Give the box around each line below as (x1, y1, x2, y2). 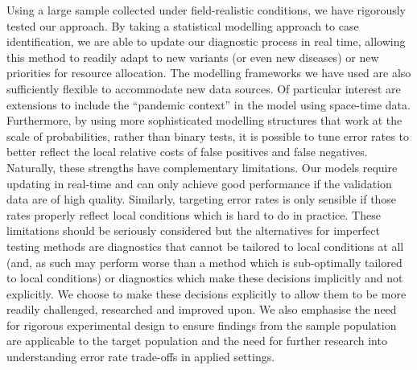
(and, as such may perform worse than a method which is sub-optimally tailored (6, 253, 403, 270)
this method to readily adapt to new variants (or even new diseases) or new (6, 48, 379, 65)
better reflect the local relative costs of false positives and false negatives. (6, 143, 368, 160)
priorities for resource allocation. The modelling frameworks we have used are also (6, 64, 411, 81)
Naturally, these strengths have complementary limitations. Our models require (6, 158, 398, 175)
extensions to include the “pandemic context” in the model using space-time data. (6, 96, 411, 113)
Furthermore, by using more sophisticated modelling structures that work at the (6, 112, 403, 129)
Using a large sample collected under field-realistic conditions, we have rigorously (6, 2, 407, 18)
